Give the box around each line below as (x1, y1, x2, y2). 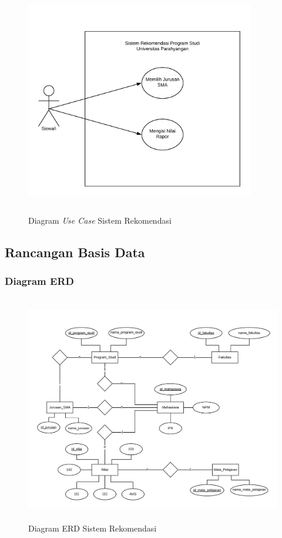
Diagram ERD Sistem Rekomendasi (28, 522, 157, 534)
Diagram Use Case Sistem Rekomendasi (28, 214, 172, 226)
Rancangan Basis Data (5, 243, 145, 261)
